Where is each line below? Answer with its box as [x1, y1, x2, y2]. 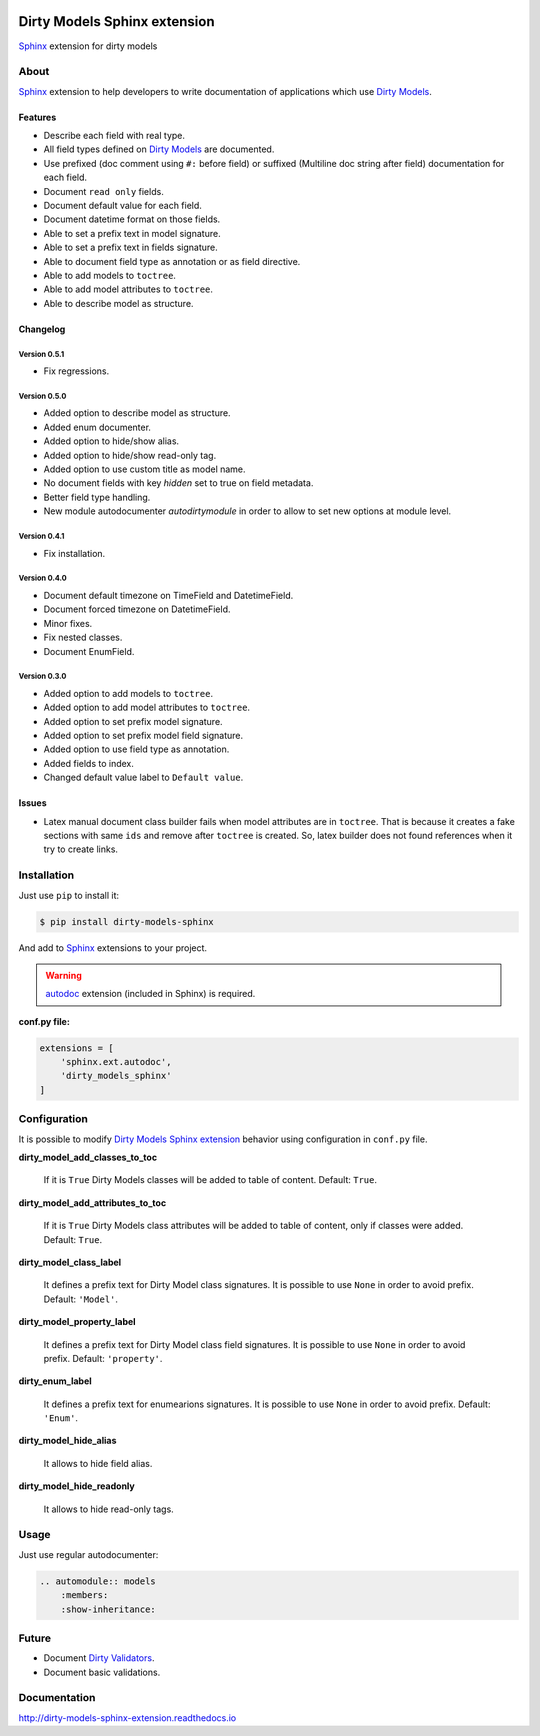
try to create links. [43, 843, 119, 855]
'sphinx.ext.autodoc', [60, 1056, 172, 1068]
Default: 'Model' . [43, 1293, 119, 1305]
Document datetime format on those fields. [43, 213, 221, 225]
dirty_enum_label [18, 1375, 92, 1387]
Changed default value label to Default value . [43, 771, 244, 784]
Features [18, 111, 57, 123]
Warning [45, 969, 82, 981]
